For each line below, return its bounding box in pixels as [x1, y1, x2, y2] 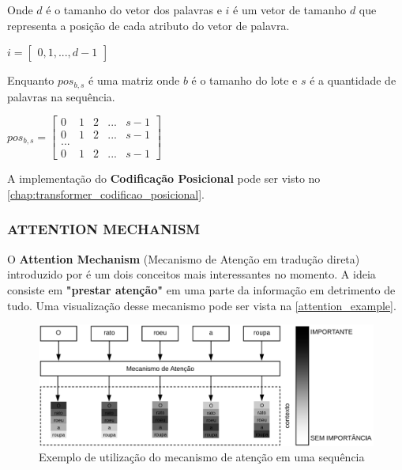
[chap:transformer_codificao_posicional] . [7, 185, 205, 202]
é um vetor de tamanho [233, 2, 347, 17]
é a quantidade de [310, 72, 396, 89]
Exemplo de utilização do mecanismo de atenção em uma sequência [39, 449, 365, 465]
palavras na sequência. [7, 88, 115, 104]
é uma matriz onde [88, 72, 180, 89]
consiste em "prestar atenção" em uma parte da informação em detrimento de [7, 281, 396, 298]
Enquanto [7, 72, 54, 89]
